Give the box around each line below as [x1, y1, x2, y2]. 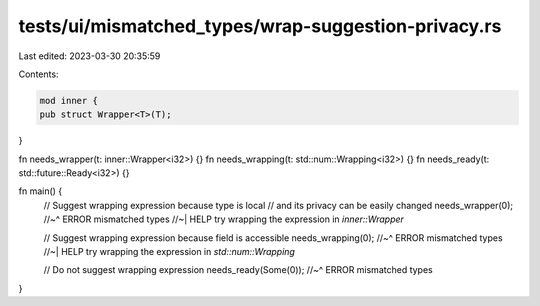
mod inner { [39, 95, 99, 106]
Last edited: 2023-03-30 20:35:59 [18, 50, 161, 62]
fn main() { [18, 185, 63, 197]
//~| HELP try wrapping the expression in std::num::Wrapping [43, 246, 295, 258]
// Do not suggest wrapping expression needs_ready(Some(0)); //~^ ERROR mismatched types [43, 264, 434, 276]
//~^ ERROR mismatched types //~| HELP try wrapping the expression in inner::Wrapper [43, 213, 405, 225]
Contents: [18, 68, 59, 80]
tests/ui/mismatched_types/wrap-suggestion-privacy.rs [18, 15, 502, 37]
